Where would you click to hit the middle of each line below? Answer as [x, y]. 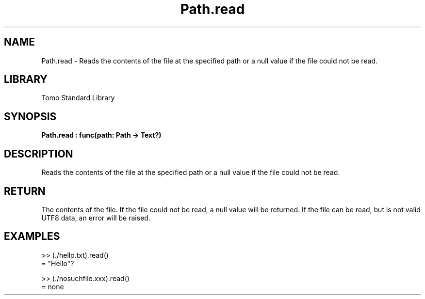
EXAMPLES [32, 236]
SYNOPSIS [30, 116]
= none [53, 286]
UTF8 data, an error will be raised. [96, 218]
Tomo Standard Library [78, 98]
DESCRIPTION [39, 154]
